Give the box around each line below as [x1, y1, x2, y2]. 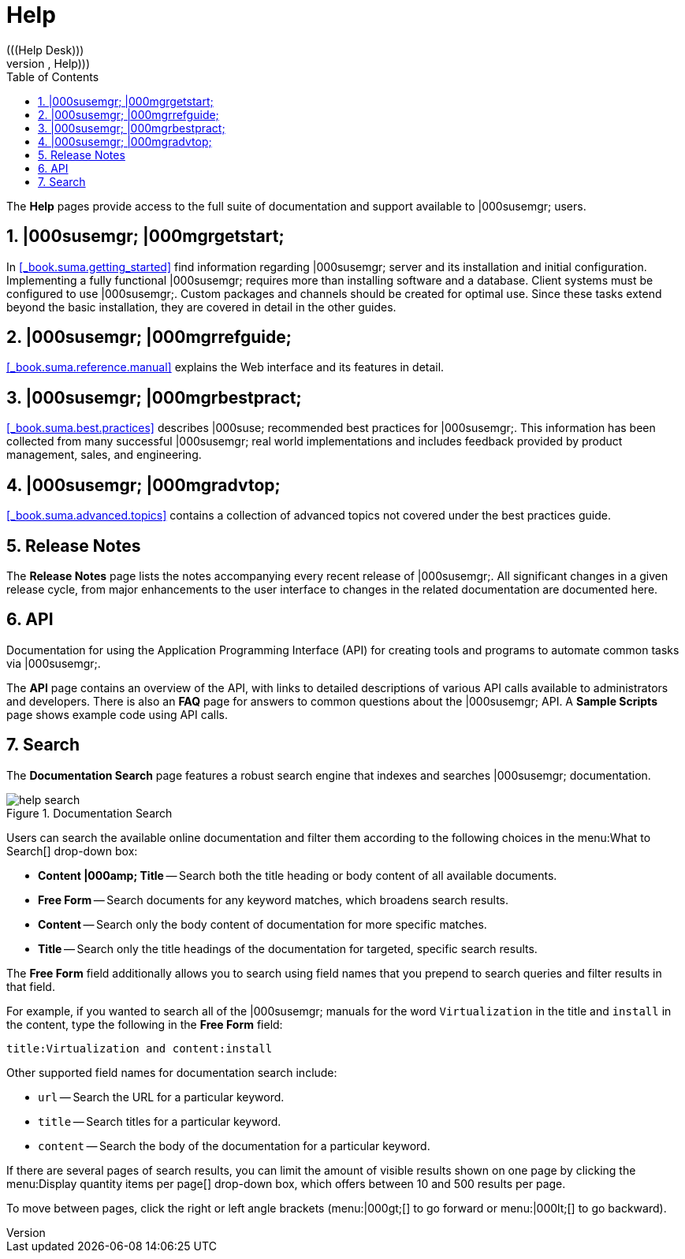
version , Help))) [6, 56, 91, 70]
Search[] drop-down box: [6, 844, 138, 858]
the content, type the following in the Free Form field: [6, 1017, 283, 1031]
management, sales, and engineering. [6, 448, 202, 462]
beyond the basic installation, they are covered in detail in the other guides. [6, 300, 396, 314]
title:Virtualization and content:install [6, 1041, 273, 1055]
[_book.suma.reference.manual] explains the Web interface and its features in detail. [6, 360, 445, 374]
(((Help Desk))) [6, 43, 84, 57]
